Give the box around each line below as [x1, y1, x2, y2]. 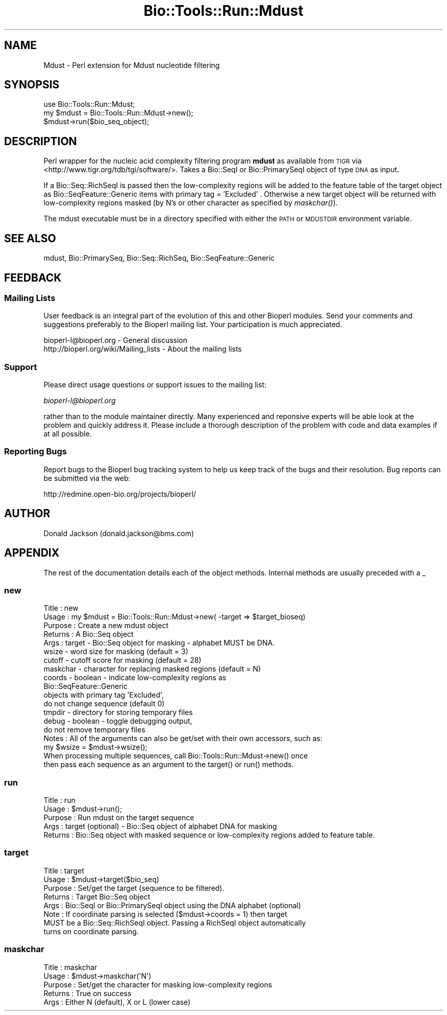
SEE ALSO [4, 232, 56, 245]
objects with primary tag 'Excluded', [43, 690, 164, 700]
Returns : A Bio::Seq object [43, 630, 134, 639]
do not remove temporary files [43, 725, 145, 734]
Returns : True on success [43, 988, 132, 998]
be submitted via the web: [43, 473, 131, 482]
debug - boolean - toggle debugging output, [43, 717, 192, 726]
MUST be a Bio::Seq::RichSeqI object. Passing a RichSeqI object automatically [43, 918, 306, 927]
